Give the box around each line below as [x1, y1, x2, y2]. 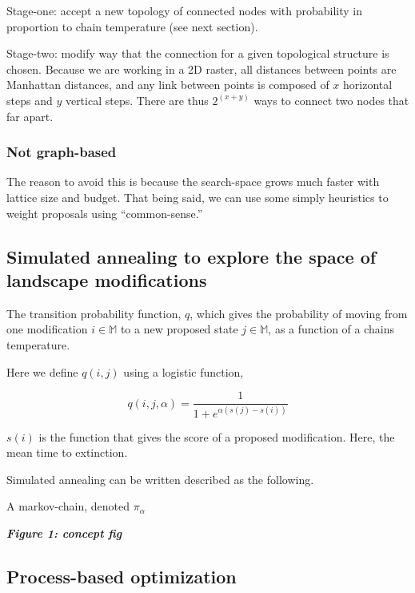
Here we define [6, 363, 78, 380]
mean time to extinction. [6, 444, 128, 461]
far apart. [6, 107, 54, 124]
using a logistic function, [123, 363, 244, 380]
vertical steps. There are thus [65, 91, 209, 108]
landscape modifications [6, 267, 207, 292]
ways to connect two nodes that [253, 91, 409, 108]
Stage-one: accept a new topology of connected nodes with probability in [6, 2, 363, 18]
